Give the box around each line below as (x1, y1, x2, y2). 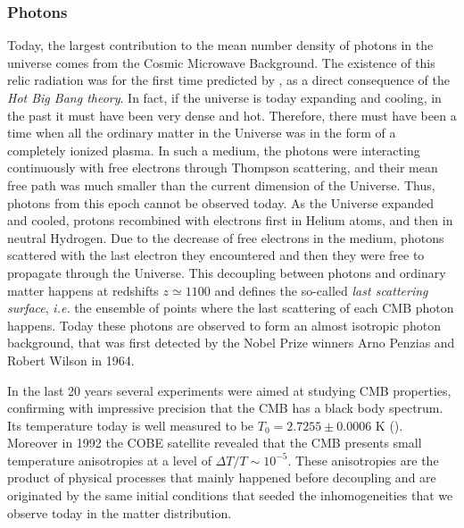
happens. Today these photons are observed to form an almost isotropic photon (7, 315, 441, 334)
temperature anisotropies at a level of (7, 450, 211, 469)
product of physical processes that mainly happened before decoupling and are (7, 468, 436, 487)
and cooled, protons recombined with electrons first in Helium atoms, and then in (7, 211, 453, 230)
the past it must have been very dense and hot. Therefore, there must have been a (7, 105, 457, 124)
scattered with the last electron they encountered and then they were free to (7, 246, 425, 264)
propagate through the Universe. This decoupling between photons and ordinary (7, 263, 446, 281)
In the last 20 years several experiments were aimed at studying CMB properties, (7, 381, 452, 399)
